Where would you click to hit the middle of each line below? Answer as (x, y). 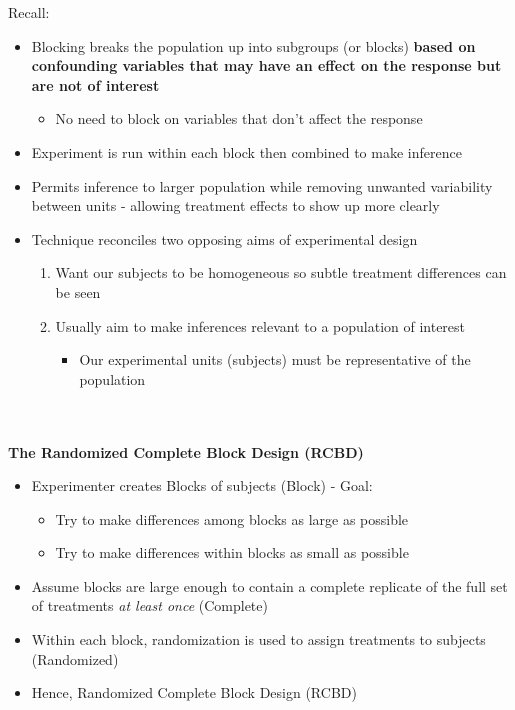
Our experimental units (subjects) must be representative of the (275, 359)
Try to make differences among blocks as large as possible (232, 518)
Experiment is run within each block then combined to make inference (246, 151)
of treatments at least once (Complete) (149, 605)
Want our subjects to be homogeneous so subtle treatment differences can (281, 272)
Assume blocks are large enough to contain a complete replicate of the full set (269, 585)
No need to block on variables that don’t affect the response (239, 118)
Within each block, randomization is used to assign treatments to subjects (258, 639)
